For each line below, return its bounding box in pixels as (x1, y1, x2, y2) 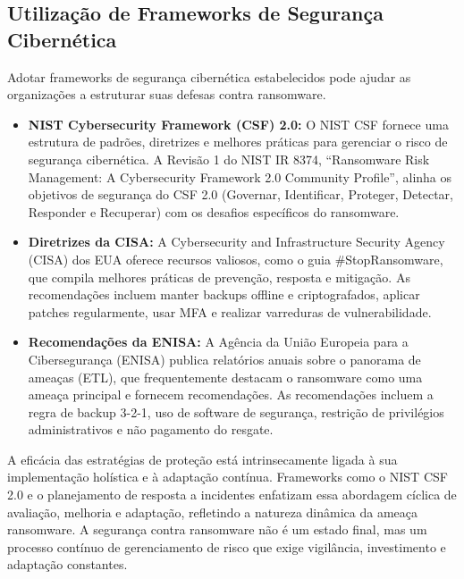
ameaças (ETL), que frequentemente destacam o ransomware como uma (28, 367, 423, 386)
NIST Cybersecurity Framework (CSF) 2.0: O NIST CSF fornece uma (28, 114, 449, 133)
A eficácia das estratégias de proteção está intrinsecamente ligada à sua (7, 449, 398, 468)
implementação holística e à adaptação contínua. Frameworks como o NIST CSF (7, 467, 448, 486)
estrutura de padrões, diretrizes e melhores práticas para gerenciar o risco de (28, 132, 448, 151)
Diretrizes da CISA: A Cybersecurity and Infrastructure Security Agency (28, 232, 445, 251)
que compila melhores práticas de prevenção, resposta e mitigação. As (28, 267, 410, 286)
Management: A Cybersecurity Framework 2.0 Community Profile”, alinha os (28, 167, 452, 186)
